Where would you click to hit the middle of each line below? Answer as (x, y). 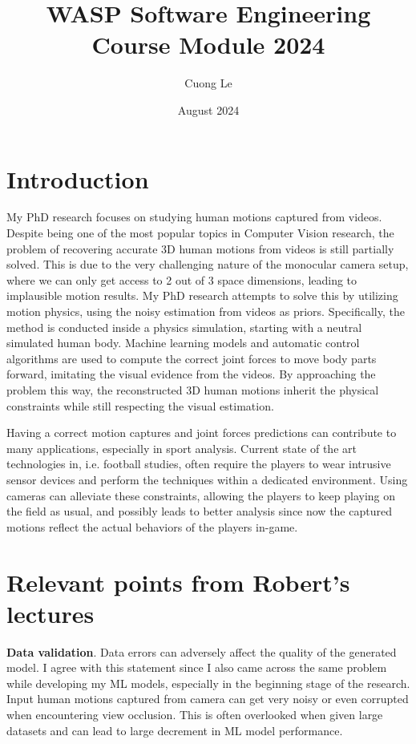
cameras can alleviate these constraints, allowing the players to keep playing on (201, 495)
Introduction (78, 178)
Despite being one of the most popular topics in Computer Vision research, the (200, 233)
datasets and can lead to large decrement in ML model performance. (175, 730)
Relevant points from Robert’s (178, 582)
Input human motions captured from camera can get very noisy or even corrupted (208, 699)
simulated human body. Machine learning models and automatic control (183, 343)
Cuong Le (208, 83)
